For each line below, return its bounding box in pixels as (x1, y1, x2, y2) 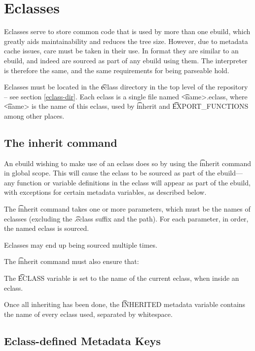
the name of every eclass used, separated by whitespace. (4, 308, 173, 319)
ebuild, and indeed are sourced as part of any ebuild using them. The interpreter (4, 55, 248, 65)
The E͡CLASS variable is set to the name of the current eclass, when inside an (4, 273, 239, 283)
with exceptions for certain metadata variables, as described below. (4, 187, 207, 197)
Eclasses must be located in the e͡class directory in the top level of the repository (4, 82, 248, 92)
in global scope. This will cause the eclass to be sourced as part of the (4, 168, 215, 178)
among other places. (4, 110, 65, 121)
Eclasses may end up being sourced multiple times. (4, 239, 157, 250)
